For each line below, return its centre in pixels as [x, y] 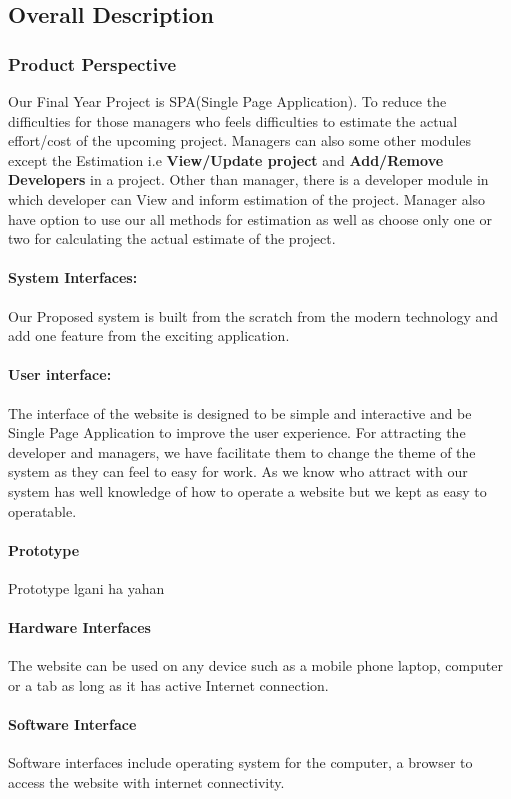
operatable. [42, 510]
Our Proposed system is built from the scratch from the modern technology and [253, 315]
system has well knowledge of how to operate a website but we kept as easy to [247, 490]
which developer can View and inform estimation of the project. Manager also [247, 198]
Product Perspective [92, 63]
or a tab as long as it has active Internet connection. [168, 684]
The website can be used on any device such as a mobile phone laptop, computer [255, 665]
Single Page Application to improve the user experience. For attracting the [237, 432]
